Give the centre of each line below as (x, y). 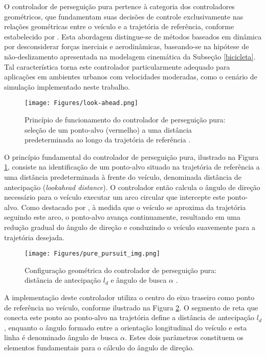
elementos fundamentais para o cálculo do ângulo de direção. (99, 347)
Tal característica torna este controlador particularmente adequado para (117, 66)
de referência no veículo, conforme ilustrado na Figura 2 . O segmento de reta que (131, 307)
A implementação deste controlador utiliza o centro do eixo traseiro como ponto (129, 297)
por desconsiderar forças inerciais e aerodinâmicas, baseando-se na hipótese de (127, 46)
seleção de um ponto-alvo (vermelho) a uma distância (108, 129)
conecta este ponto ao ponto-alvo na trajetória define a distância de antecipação (129, 317)
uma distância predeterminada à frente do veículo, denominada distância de (123, 176)
